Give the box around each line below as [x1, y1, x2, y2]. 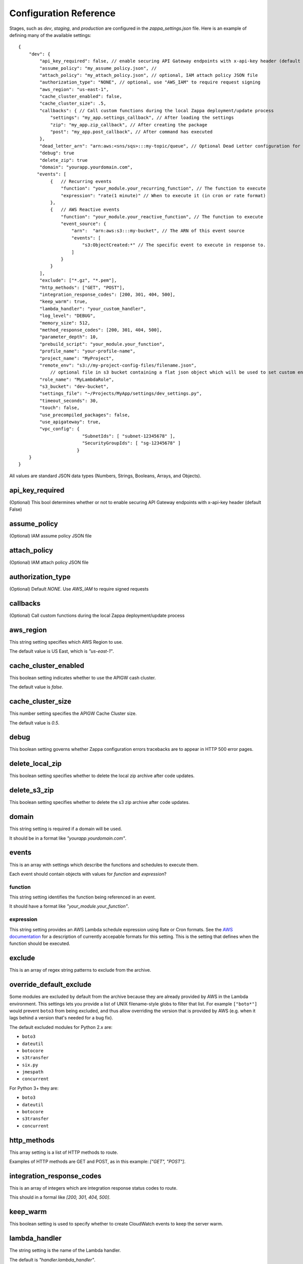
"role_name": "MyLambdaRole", [39, 377, 115, 382]
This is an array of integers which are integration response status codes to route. [9, 1185, 178, 1191]
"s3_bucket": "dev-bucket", [39, 384, 109, 389]
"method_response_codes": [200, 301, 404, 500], [39, 327, 163, 333]
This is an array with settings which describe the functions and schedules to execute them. [9, 862, 199, 868]
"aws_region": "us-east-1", [39, 86, 109, 92]
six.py [22, 1062, 38, 1068]
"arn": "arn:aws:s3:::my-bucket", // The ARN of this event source [71, 228, 245, 234]
